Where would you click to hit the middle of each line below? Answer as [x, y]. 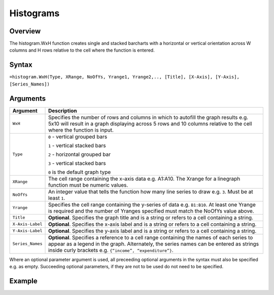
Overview [25, 31]
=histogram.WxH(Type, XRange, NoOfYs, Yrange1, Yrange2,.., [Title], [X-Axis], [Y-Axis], [124, 77]
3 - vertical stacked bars [77, 163]
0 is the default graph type [80, 172]
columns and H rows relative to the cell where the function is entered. [82, 50]
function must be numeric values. [88, 185]
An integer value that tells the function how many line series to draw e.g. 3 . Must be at [151, 191]
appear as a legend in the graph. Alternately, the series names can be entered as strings [153, 244]
